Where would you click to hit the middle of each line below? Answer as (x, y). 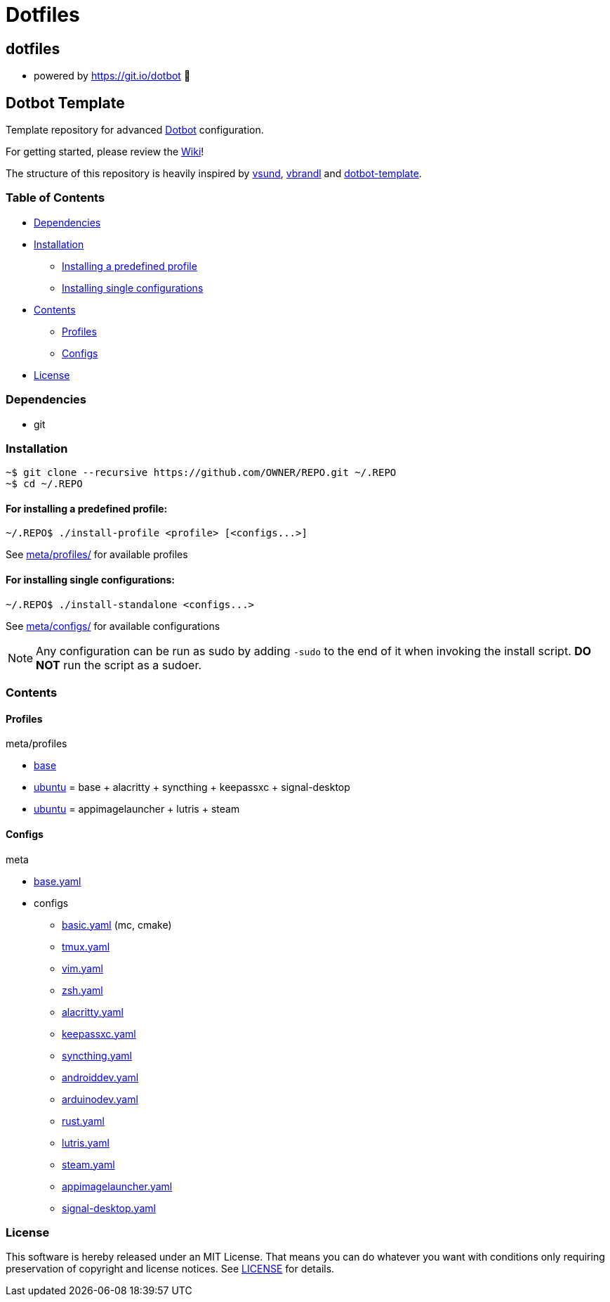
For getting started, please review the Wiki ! (105, 152)
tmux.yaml (86, 946)
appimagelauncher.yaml (117, 1186)
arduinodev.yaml (100, 1099)
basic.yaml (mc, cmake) (117, 924)
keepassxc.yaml (99, 1033)
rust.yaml (83, 1121)
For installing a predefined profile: (87, 508)
